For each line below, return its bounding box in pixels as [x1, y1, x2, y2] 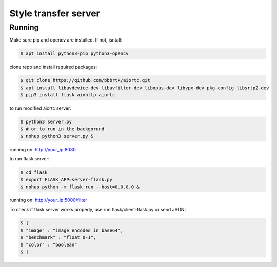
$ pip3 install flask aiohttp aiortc [20, 92, 115, 98]
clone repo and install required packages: [9, 64, 97, 70]
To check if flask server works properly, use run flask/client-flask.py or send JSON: [9, 207, 186, 213]
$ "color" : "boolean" [20, 241, 77, 248]
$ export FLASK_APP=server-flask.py [20, 177, 113, 182]
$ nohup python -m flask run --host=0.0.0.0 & [20, 184, 140, 190]
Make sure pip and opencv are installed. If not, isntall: [9, 37, 123, 43]
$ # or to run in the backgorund [20, 126, 105, 132]
